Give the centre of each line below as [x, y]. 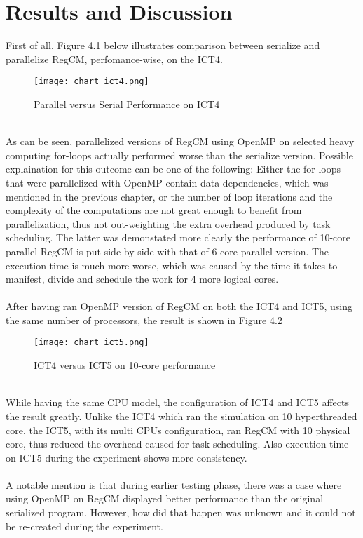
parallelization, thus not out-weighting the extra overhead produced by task [168, 223]
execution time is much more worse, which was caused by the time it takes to [172, 265]
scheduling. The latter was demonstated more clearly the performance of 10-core [178, 237]
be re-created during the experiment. [84, 526]
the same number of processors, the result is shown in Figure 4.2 [144, 320]
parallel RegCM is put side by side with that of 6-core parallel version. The [167, 251]
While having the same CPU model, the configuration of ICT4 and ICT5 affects [177, 402]
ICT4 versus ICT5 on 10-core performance [125, 365]
